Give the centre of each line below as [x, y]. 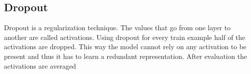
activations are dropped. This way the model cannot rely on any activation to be [125, 46]
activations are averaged [40, 65]
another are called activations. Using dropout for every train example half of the [125, 37]
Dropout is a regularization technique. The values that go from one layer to [117, 28]
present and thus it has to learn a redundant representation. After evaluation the [125, 56]
